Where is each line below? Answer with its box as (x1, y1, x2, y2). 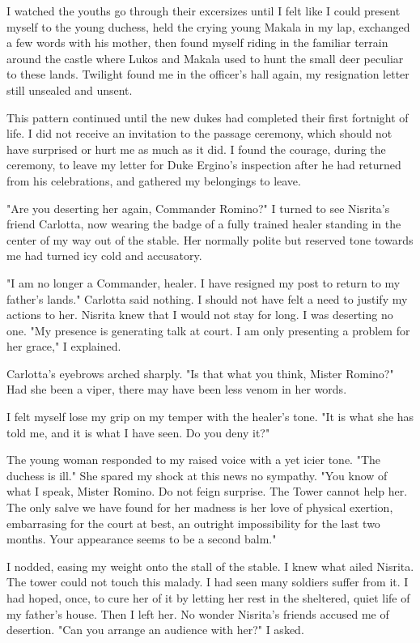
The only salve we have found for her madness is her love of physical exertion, (6, 499, 393, 516)
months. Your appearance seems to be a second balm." (6, 530, 277, 547)
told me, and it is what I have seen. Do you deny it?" (6, 424, 270, 441)
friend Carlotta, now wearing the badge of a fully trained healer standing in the (6, 215, 401, 232)
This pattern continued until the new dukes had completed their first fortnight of (6, 109, 409, 126)
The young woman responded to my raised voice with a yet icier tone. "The (6, 451, 381, 468)
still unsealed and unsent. (6, 81, 133, 98)
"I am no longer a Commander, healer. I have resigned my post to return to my (6, 274, 401, 291)
